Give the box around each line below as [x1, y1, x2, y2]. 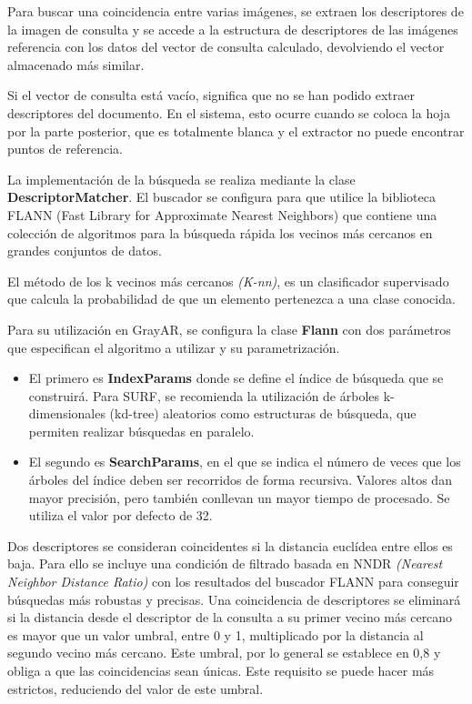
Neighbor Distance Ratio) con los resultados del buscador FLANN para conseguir [7, 572, 459, 591]
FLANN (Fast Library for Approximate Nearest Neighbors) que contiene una [7, 205, 437, 224]
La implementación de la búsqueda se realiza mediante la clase [7, 169, 356, 188]
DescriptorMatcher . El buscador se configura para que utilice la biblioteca [7, 187, 436, 206]
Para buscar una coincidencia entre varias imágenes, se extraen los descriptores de [7, 2, 464, 20]
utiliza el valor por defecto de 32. [28, 506, 213, 525]
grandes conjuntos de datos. [7, 241, 162, 260]
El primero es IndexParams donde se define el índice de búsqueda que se [28, 368, 444, 387]
